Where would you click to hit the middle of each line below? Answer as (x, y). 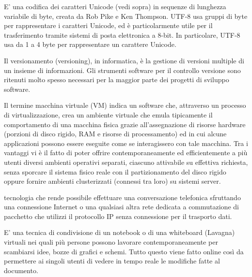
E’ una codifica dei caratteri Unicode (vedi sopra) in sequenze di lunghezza (115, 6)
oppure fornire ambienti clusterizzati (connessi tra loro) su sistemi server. (112, 181)
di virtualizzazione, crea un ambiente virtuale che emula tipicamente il (108, 114)
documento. (21, 270)
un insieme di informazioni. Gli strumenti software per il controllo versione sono (122, 70)
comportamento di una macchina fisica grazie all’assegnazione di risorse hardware (125, 124)
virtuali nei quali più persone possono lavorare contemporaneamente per (111, 242)
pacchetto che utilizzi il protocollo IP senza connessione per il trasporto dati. (118, 216)
